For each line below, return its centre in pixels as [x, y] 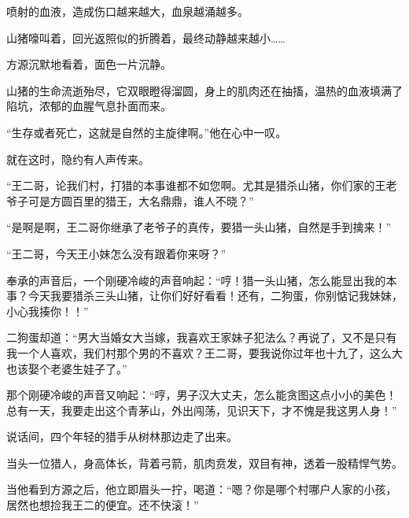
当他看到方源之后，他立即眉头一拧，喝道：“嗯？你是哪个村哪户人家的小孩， [202, 489]
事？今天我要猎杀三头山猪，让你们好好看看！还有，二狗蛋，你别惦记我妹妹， [204, 296]
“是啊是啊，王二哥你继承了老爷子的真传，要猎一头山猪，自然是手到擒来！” [199, 227]
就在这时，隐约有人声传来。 [78, 159]
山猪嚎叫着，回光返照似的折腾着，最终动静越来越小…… [146, 37]
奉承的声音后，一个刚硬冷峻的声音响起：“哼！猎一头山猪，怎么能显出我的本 [202, 280]
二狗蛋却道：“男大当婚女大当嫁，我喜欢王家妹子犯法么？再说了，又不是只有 [202, 337]
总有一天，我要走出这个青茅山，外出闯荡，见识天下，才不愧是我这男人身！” [202, 410]
